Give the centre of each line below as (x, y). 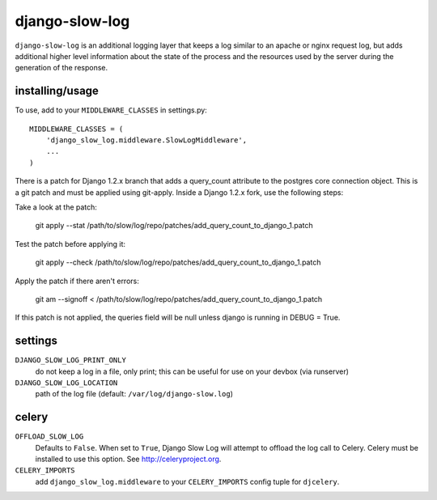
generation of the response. (62, 68)
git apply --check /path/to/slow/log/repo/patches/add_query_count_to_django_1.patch (178, 262)
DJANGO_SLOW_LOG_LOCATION (66, 383)
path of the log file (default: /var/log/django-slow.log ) (134, 394)
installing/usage (57, 91)
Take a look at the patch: (56, 207)
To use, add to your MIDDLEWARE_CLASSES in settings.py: (111, 110)
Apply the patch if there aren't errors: (77, 281)
